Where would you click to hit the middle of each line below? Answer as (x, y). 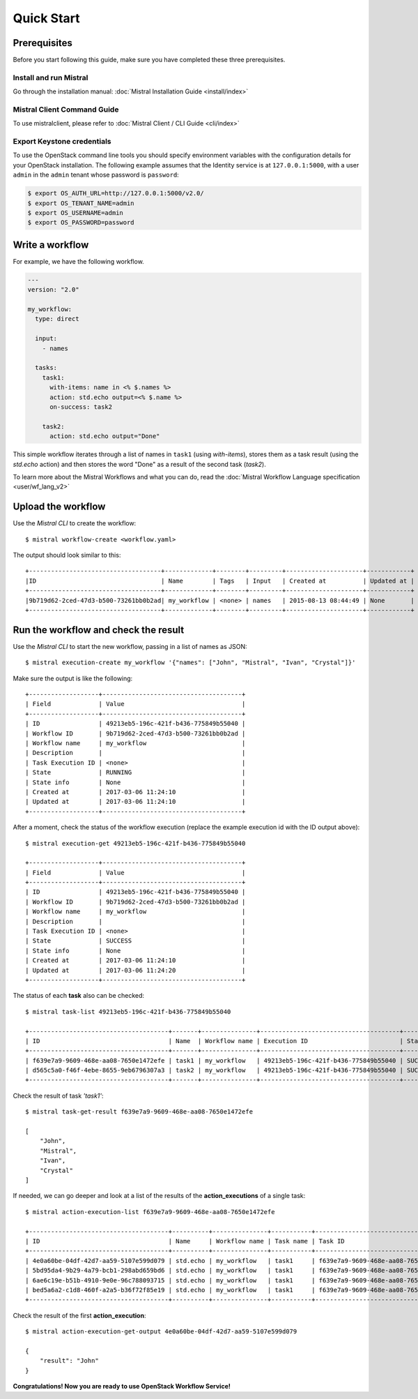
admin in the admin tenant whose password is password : (96, 175)
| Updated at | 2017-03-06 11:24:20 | (136, 970)
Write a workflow (51, 245)
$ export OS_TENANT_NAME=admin (81, 203)
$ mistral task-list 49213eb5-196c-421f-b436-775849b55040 (128, 1011)
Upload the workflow (59, 507)
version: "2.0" (53, 290)
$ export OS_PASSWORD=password (81, 223)
